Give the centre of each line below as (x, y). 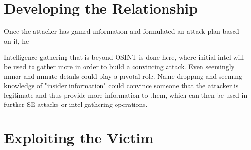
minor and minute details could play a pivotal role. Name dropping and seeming (123, 76)
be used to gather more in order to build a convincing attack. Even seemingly (119, 66)
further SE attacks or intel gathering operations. (76, 104)
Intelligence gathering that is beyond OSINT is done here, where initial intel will (124, 57)
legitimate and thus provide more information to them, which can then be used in (126, 95)
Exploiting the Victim (79, 138)
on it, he (17, 40)
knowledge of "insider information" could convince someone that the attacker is (121, 85)
